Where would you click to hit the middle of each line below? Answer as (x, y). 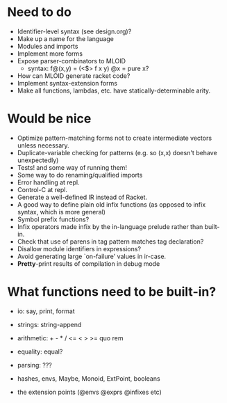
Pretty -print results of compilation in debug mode (89, 263)
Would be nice (49, 119)
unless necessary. (43, 145)
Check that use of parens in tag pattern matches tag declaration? (110, 242)
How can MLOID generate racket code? (74, 76)
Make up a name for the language (66, 38)
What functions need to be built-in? (112, 292)
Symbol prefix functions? (53, 219)
